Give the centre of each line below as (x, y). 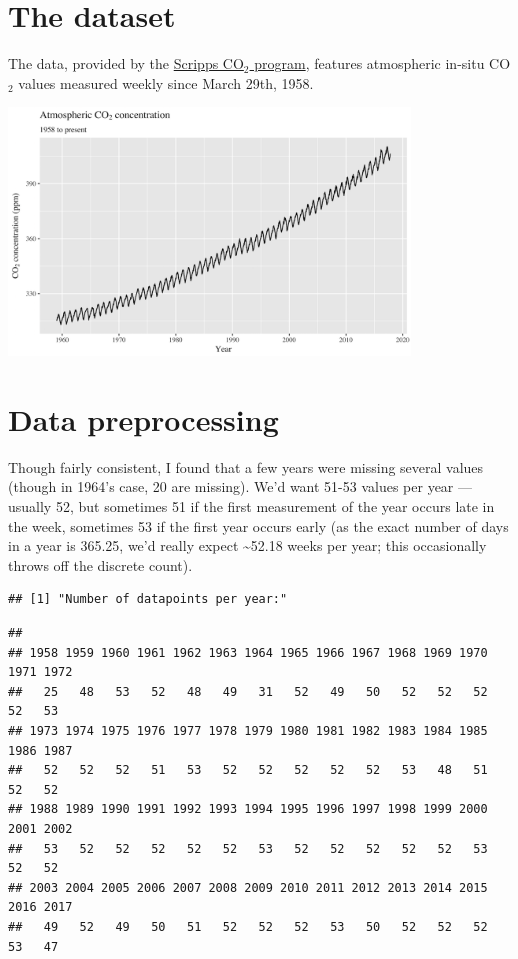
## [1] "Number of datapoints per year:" (148, 599)
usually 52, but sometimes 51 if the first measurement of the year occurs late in (251, 506)
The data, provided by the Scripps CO (126, 63)
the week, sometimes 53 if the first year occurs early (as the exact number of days (258, 525)
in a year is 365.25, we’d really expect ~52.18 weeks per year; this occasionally (247, 545)
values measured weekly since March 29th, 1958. (166, 82)
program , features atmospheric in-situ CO (382, 63)
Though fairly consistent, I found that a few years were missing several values (246, 466)
